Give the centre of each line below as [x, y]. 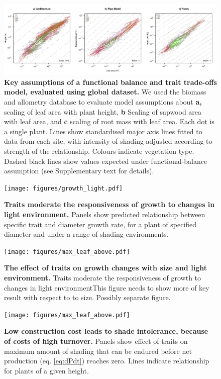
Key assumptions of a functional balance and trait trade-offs [111, 82]
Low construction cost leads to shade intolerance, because [106, 331]
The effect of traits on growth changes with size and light [105, 268]
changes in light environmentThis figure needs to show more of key [107, 287]
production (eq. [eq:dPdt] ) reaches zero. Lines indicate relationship [107, 361]
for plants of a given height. [46, 370]
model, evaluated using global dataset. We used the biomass [105, 92]
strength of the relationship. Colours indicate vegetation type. [99, 151]
